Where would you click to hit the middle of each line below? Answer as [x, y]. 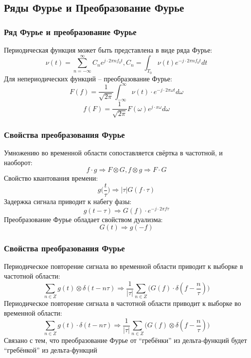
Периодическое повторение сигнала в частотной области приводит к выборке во [123, 303]
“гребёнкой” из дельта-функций [51, 350]
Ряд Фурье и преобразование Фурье [70, 31]
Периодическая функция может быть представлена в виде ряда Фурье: [108, 50]
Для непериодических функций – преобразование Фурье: [88, 78]
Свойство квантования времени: [51, 178]
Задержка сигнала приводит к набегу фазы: [68, 201]
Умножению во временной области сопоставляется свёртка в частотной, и [113, 153]
